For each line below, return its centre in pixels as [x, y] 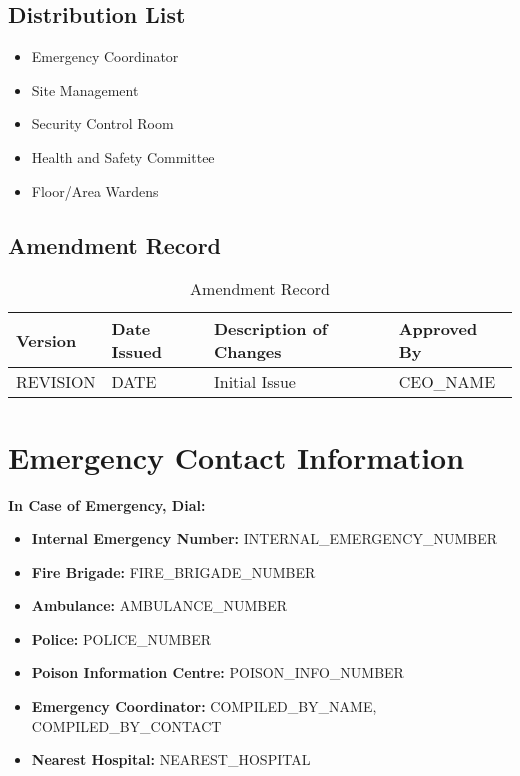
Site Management [85, 89]
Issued [136, 352]
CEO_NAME [447, 382]
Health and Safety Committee [123, 156]
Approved [438, 329]
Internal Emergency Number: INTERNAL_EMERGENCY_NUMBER [264, 538]
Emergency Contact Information [236, 456]
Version [46, 340]
